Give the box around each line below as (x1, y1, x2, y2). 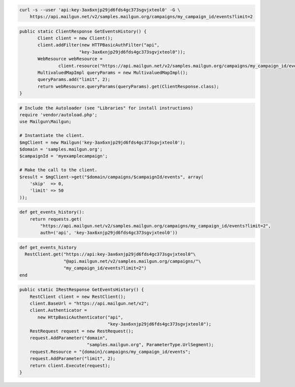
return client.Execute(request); (29, 362, 111, 368)
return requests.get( (29, 216, 82, 222)
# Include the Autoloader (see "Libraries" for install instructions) (19, 105, 194, 111)
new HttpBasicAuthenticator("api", (37, 314, 123, 320)
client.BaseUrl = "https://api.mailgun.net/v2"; (29, 300, 149, 306)
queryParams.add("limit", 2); (37, 77, 111, 82)
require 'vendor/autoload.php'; (19, 112, 98, 118)
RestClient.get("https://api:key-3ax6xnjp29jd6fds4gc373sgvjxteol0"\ (25, 252, 196, 257)
